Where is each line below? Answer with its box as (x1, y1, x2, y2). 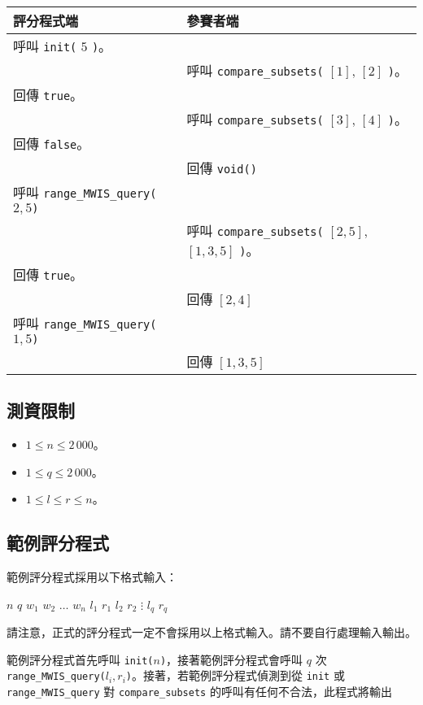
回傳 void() (186, 159, 257, 177)
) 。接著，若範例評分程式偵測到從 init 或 (125, 667, 345, 684)
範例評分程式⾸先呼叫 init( (7, 651, 154, 668)
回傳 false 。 (13, 134, 90, 153)
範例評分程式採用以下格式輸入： (7, 568, 177, 585)
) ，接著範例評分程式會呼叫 (159, 651, 303, 668)
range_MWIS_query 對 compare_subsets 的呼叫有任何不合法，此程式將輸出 (7, 683, 392, 700)
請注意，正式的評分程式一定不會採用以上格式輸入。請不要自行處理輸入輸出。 (7, 624, 416, 641)
